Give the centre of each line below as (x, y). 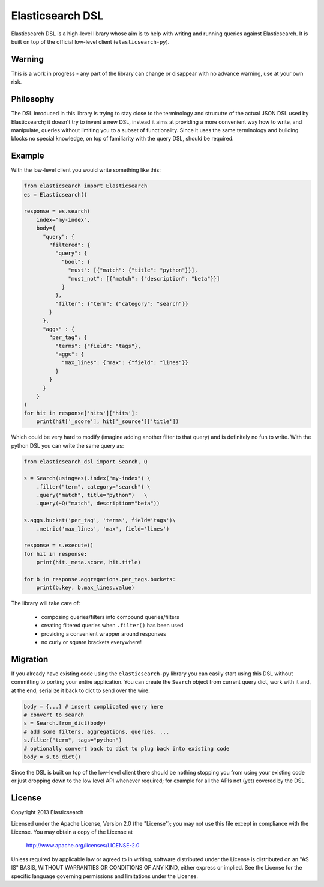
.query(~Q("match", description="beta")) (98, 504)
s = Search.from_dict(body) (65, 723)
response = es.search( (57, 211)
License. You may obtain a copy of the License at (72, 832)
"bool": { (76, 262)
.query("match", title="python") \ (92, 495)
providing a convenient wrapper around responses (103, 633)
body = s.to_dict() (52, 757)
